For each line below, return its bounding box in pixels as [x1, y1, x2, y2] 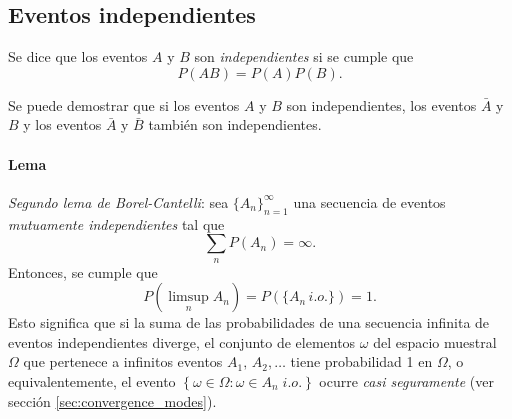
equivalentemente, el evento [8, 370, 176, 391]
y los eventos [23, 114, 102, 135]
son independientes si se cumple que [194, 46, 414, 67]
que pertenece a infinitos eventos [23, 351, 223, 372]
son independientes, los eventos [286, 94, 477, 115]
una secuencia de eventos [293, 191, 446, 212]
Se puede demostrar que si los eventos [8, 94, 240, 115]
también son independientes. [148, 114, 322, 135]
